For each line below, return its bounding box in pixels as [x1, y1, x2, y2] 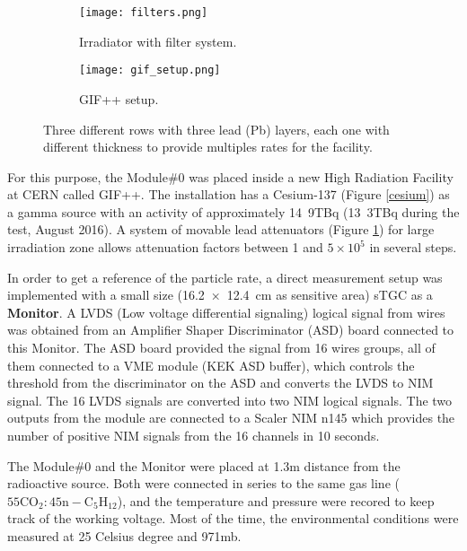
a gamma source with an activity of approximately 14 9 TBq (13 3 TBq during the [7, 202, 460, 221]
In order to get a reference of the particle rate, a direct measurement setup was [7, 267, 443, 286]
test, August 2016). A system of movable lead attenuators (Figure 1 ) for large [7, 220, 435, 239]
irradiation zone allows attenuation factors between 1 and [7, 238, 323, 257]
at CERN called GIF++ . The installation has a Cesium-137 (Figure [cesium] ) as [7, 185, 450, 204]
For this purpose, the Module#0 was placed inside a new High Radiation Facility [7, 167, 454, 186]
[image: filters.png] [79, 6, 208, 19]
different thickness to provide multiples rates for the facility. [43, 137, 373, 156]
